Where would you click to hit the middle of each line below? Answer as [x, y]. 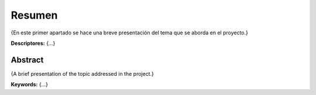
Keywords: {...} [30, 85]
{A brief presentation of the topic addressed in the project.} [83, 73]
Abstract [27, 60]
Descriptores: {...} [33, 43]
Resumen [34, 15]
